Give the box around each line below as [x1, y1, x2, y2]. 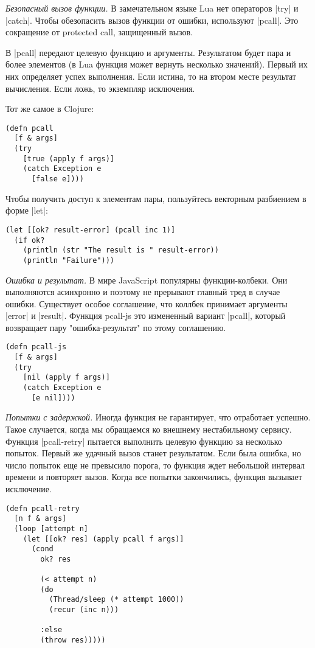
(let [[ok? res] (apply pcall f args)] [22, 534, 184, 543]
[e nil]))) [31, 393, 75, 402]
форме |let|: [5, 204, 48, 217]
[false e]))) [31, 175, 84, 184]
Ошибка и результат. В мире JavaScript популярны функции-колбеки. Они [5, 273, 288, 286]
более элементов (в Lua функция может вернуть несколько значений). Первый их [5, 58, 308, 71]
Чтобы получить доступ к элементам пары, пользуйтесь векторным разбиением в [5, 192, 306, 204]
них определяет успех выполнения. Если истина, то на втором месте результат [5, 69, 296, 82]
